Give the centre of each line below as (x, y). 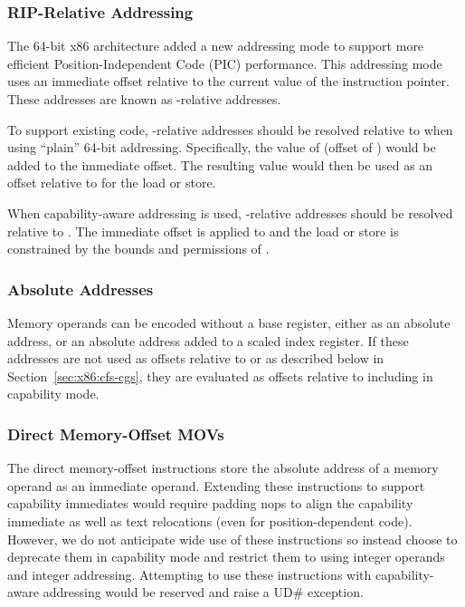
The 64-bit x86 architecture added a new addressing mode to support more (216, 46)
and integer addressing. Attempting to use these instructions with (190, 574)
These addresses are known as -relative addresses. (144, 99)
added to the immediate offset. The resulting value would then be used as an (220, 164)
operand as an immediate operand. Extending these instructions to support (216, 485)
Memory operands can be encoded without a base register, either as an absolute (229, 322)
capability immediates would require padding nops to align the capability (210, 503)
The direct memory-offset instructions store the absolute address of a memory (223, 468)
